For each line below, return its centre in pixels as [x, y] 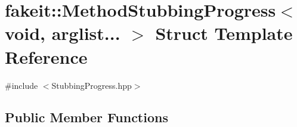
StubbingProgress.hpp [92, 85]
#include [21, 85]
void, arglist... [63, 33]
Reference [46, 56]
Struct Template [224, 33]
